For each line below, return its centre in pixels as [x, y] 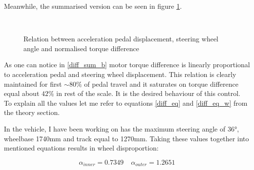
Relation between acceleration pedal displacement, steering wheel [121, 39]
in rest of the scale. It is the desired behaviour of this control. [148, 93]
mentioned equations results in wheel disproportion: [81, 148]
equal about [22, 93]
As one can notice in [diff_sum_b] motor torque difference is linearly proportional [127, 65]
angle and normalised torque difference [81, 48]
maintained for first [33, 84]
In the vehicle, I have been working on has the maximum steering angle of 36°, [122, 128]
